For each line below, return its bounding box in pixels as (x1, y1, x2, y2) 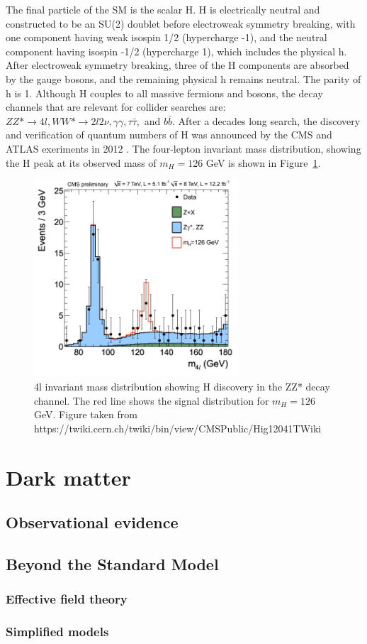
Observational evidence (6, 511, 179, 533)
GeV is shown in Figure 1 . (205, 155, 321, 170)
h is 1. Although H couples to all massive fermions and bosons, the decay (6, 85, 323, 100)
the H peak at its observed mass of (6, 155, 157, 170)
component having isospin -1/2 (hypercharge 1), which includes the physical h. (6, 43, 347, 58)
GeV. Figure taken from (34, 407, 137, 422)
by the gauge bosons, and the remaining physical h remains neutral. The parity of (6, 71, 361, 86)
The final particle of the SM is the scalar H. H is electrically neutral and (6, 2, 320, 16)
